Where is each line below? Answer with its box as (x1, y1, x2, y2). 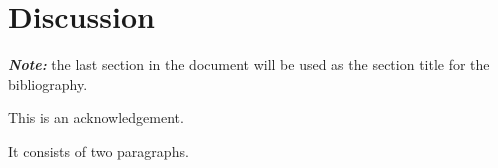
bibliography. (8, 73, 88, 94)
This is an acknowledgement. (8, 107, 184, 128)
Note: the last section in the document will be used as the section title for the (8, 54, 490, 75)
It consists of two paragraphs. (8, 140, 189, 161)
